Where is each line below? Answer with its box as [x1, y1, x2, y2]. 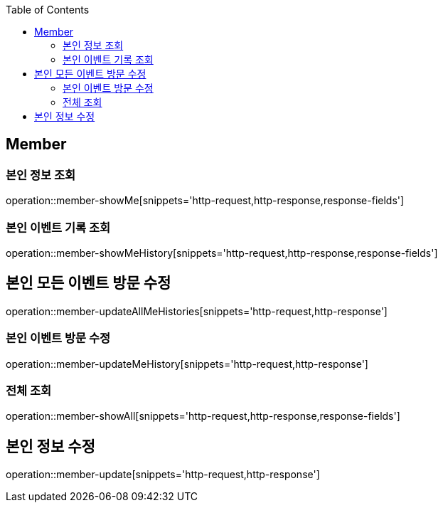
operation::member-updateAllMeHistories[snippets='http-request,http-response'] [6, 305, 388, 317]
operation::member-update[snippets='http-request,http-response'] [6, 468, 320, 481]
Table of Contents [6, 4, 90, 16]
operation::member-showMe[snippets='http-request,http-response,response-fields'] [6, 194, 405, 207]
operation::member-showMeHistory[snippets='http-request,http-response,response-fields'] [6, 246, 438, 259]
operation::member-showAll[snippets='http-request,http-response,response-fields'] [6, 410, 400, 423]
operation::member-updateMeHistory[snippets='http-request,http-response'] [6, 357, 368, 370]
